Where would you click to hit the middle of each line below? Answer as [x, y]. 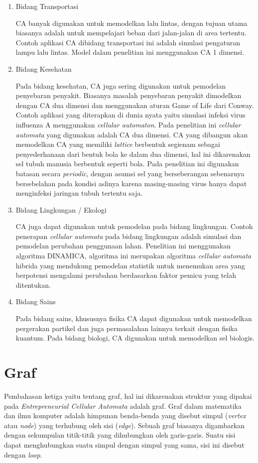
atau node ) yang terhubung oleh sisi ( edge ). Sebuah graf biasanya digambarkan [125, 425]
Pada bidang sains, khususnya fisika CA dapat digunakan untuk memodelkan [134, 318]
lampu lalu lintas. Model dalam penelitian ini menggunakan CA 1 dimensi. [130, 52]
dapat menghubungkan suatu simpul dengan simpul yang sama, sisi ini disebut [124, 444]
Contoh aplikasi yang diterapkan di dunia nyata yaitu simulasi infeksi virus [130, 115]
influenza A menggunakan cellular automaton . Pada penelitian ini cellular [128, 124]
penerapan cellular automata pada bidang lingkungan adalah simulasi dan [129, 236]
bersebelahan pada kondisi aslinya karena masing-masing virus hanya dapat [131, 183]
